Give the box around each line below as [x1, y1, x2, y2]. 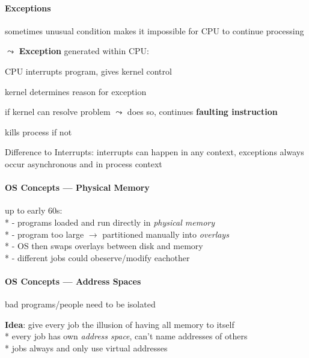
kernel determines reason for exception [5, 85, 147, 97]
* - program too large [5, 227, 84, 240]
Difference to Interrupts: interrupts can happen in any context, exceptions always [5, 146, 304, 158]
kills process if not [5, 125, 72, 138]
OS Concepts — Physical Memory [5, 181, 150, 194]
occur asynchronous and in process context [5, 157, 162, 170]
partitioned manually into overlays [102, 227, 229, 240]
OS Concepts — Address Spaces [5, 274, 141, 287]
